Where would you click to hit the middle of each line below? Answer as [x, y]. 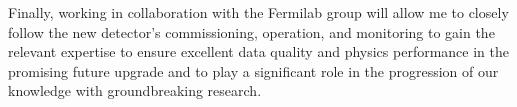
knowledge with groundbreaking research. [135, 90]
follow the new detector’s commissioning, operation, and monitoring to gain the [251, 31]
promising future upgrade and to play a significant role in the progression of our [253, 70]
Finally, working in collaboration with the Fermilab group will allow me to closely [258, 12]
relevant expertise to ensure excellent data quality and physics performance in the [258, 51]
